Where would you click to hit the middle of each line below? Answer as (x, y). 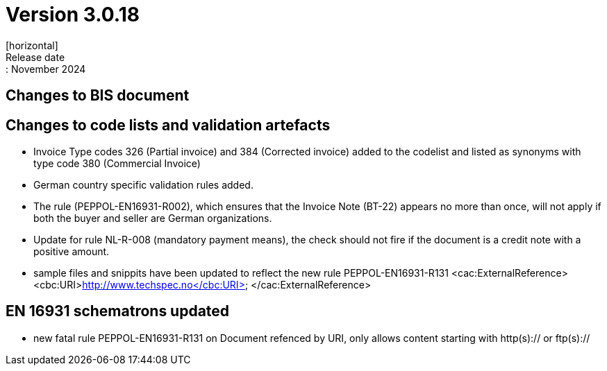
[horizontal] (32, 45)
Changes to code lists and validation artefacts (168, 125)
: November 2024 (46, 69)
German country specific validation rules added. (143, 185)
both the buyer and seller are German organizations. (153, 218)
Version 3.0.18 (73, 15)
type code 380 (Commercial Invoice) (117, 164)
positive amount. (72, 252)
